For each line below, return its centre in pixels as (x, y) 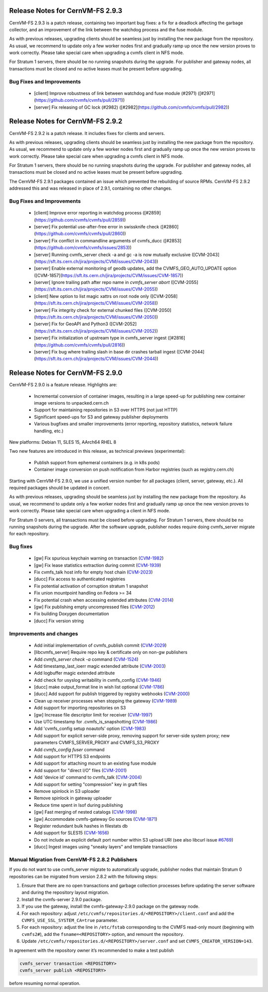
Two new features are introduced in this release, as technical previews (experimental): (97, 451)
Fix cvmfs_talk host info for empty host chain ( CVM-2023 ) (94, 572)
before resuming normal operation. (45, 983)
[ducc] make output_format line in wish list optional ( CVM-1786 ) (99, 687)
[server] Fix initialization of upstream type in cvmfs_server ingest (100, 338)
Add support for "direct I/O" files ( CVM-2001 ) (80, 770)
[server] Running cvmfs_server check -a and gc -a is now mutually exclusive (112, 254)
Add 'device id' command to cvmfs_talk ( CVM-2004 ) (88, 778)
